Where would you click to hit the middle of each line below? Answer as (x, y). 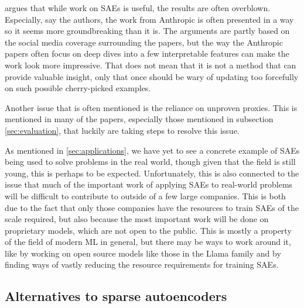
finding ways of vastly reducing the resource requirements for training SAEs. (142, 264)
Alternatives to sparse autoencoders (116, 296)
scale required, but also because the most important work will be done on (137, 219)
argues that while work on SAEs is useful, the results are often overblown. (138, 8)
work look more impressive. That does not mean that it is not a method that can (151, 65)
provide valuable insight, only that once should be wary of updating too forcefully (152, 76)
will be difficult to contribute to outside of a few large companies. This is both (145, 195)
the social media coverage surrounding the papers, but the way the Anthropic (144, 42)
